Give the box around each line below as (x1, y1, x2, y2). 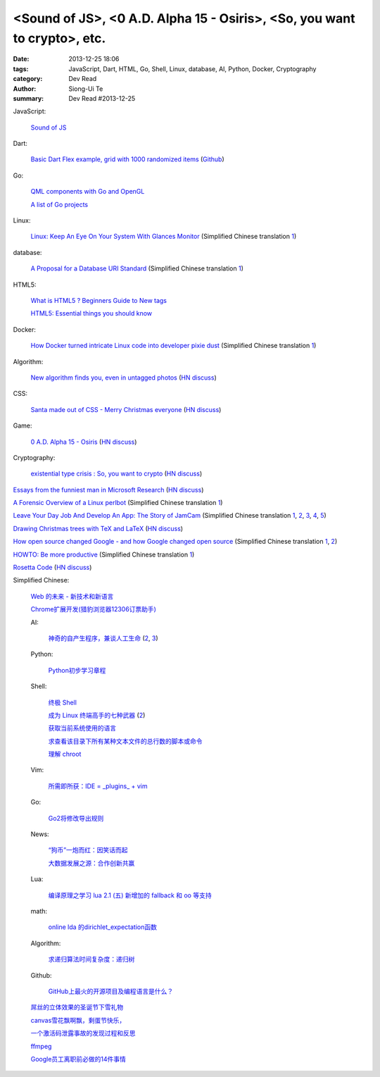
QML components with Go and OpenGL (30, 187, 145, 196)
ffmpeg (30, 1042, 52, 1050)
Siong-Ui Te (68, 85, 103, 93)
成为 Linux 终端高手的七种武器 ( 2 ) (48, 711, 146, 719)
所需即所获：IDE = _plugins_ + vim (48, 782, 148, 790)
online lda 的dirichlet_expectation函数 (48, 923, 158, 931)
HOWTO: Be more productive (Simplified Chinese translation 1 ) (13, 550, 195, 559)
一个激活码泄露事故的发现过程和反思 (30, 1029, 136, 1038)
